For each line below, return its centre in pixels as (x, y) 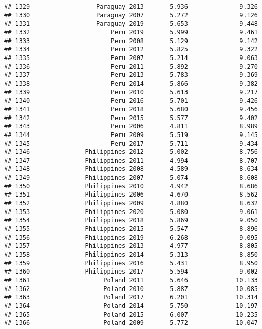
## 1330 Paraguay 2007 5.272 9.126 (131, 15)
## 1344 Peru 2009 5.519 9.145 (131, 135)
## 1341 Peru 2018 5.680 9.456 (131, 109)
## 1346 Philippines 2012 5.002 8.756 (131, 152)
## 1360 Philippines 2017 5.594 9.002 (131, 272)
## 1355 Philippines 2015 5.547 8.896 (131, 229)
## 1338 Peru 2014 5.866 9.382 (131, 83)
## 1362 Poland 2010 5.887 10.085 (131, 289)
